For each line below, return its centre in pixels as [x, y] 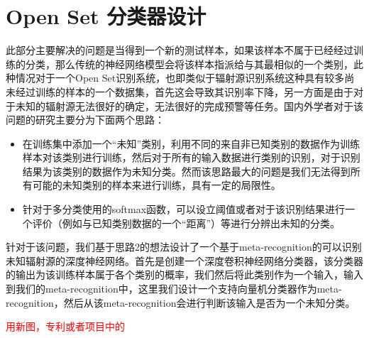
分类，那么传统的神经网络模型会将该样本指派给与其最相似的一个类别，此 [194, 64]
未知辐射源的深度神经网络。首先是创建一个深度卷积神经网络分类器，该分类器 [184, 260]
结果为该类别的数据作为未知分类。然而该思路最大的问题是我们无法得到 [186, 171]
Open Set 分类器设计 [106, 16]
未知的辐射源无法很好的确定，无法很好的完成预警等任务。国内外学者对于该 [189, 105]
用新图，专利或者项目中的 [65, 326]
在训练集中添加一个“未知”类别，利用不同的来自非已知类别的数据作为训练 [191, 143]
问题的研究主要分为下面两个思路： [85, 120]
